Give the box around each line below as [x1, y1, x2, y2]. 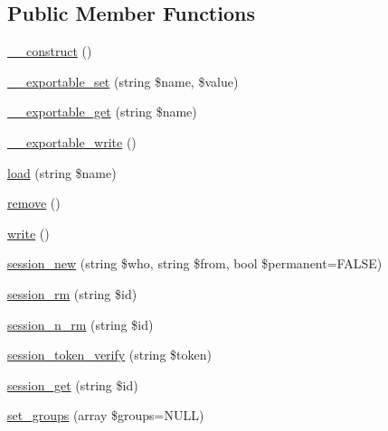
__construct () [7, 42, 92, 61]
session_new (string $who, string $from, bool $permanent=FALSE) [7, 254, 383, 273]
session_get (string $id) [7, 375, 138, 394]
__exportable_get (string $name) [7, 102, 197, 121]
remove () [7, 193, 61, 212]
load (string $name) [7, 163, 117, 182]
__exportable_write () [7, 132, 137, 151]
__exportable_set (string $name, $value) [7, 71, 239, 90]
